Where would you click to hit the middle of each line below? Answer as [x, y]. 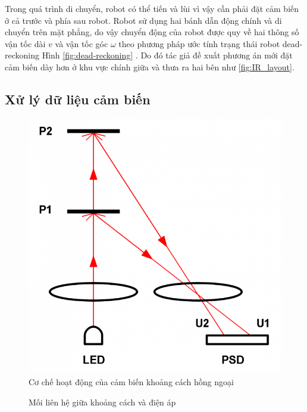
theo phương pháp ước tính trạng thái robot [199, 43]
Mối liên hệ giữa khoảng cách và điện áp [102, 402]
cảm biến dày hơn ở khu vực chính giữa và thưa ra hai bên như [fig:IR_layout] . [150, 66]
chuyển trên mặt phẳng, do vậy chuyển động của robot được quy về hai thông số [152, 32]
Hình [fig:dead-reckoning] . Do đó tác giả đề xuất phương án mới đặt [167, 55]
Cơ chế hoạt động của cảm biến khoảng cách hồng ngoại [131, 382]
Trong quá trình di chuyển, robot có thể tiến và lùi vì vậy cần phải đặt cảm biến [152, 8]
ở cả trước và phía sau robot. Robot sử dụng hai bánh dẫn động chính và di [143, 20]
